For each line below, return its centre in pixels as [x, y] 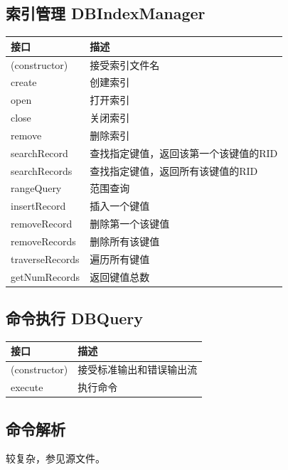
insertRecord [38, 206]
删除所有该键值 [125, 241]
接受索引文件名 [125, 64]
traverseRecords [45, 258]
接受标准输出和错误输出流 [138, 369]
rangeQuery [36, 188]
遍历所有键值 [120, 258]
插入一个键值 [120, 206]
